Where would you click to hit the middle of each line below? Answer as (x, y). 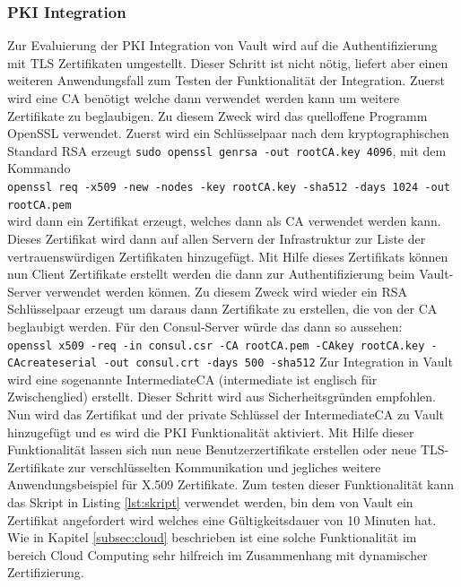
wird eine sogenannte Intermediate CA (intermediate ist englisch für (192, 379)
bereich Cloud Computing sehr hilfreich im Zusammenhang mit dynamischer (217, 554)
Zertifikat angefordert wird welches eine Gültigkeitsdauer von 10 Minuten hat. (222, 519)
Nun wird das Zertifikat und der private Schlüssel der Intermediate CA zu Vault (226, 414)
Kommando (39, 168)
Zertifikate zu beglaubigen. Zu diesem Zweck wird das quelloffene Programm (217, 115)
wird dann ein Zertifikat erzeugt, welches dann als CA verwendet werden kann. (224, 221)
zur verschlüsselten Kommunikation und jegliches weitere (225, 466)
